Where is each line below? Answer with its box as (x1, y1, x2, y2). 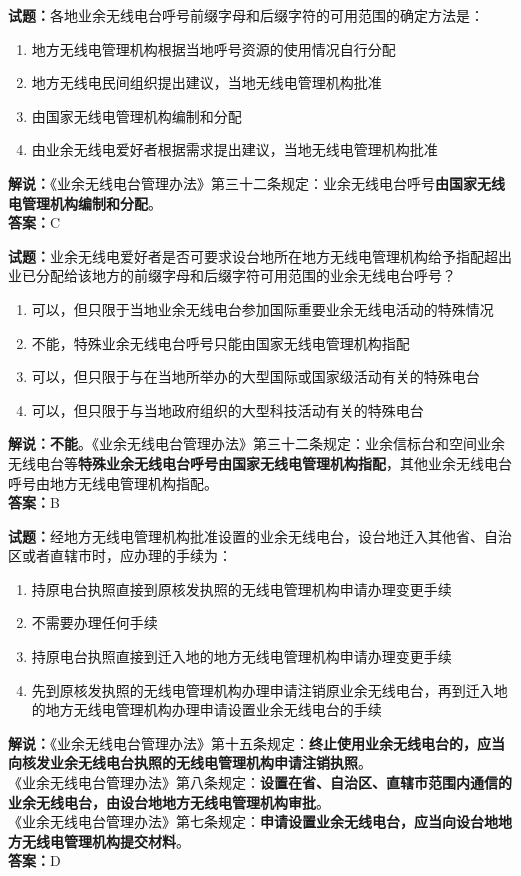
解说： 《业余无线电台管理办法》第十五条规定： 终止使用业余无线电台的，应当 (8, 732, 505, 753)
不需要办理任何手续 (31, 612, 158, 633)
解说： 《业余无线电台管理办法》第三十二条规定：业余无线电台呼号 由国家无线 (8, 172, 505, 193)
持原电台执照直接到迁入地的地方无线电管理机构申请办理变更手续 (31, 646, 452, 667)
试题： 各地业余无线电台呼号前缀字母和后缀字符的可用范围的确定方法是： (8, 5, 484, 25)
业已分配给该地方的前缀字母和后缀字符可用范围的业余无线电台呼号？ (8, 265, 456, 286)
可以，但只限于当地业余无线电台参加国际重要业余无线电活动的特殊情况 (31, 298, 494, 319)
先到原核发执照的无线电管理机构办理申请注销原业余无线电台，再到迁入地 (31, 679, 508, 700)
